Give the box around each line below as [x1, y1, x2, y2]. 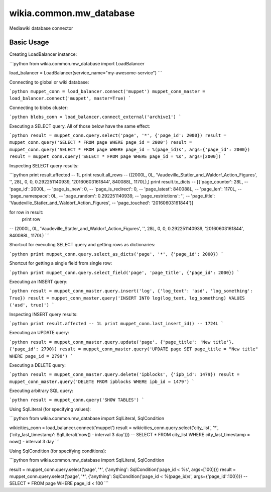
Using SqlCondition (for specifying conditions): [9, 448, 106, 454]
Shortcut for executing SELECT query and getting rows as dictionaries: [9, 242, 156, 248]
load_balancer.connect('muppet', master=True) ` [9, 95, 131, 102]
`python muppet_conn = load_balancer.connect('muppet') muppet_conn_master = [9, 88, 205, 94]
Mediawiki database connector [9, 25, 73, 31]
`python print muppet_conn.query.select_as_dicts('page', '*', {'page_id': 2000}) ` [9, 251, 224, 257]
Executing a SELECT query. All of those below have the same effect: [9, 123, 151, 129]
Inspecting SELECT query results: [9, 162, 79, 168]
